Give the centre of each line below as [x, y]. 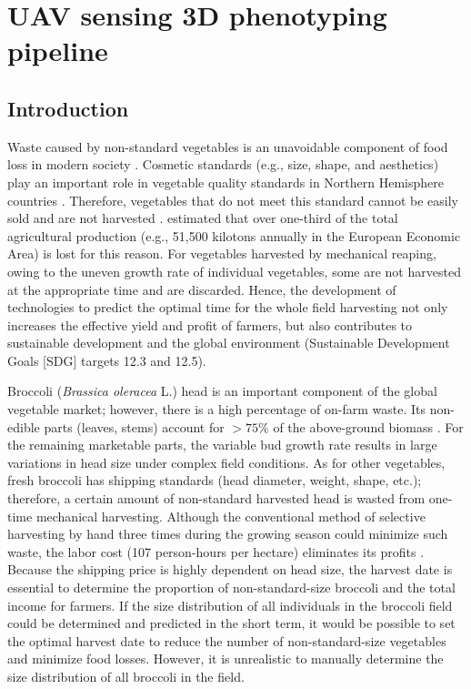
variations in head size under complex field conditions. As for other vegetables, [226, 462]
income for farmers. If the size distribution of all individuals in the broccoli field [230, 605]
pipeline [58, 51]
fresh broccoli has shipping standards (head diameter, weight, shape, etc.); [215, 480]
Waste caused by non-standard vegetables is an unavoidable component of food [228, 146]
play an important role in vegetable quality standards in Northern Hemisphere [226, 182]
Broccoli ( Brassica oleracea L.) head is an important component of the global [222, 391]
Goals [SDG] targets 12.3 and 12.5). [107, 360]
